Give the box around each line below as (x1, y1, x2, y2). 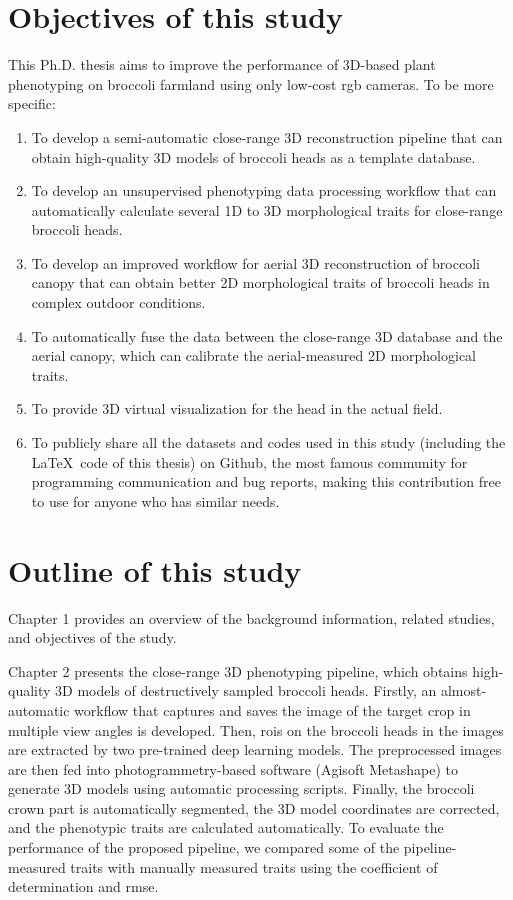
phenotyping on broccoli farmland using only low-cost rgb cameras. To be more (8, 73, 494, 94)
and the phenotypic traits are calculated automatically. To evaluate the (8, 817, 444, 838)
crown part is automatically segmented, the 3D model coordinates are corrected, (8, 797, 500, 818)
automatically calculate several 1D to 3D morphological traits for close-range (31, 199, 503, 220)
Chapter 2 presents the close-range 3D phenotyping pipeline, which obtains (8, 660, 468, 681)
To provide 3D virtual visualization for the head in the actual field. (31, 398, 443, 419)
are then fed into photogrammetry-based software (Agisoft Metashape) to (8, 758, 459, 779)
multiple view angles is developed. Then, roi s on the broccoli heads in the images (8, 719, 504, 740)
